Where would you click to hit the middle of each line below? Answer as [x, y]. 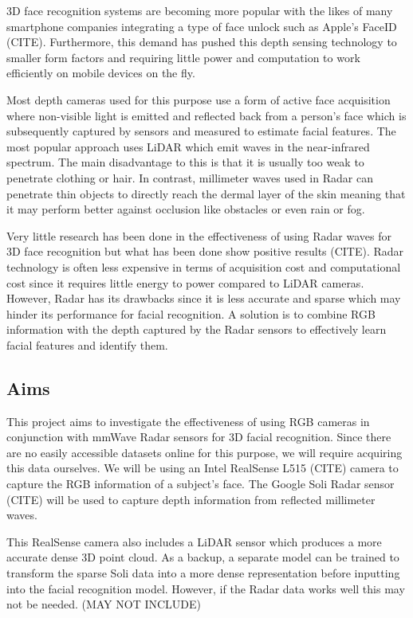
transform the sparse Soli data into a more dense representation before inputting [203, 573]
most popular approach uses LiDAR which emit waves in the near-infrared [188, 146]
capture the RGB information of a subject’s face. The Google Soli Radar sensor [201, 484]
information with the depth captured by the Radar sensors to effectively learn [197, 329]
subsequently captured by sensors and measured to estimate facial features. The [201, 131]
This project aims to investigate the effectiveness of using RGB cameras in [188, 421]
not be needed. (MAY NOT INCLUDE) [104, 604]
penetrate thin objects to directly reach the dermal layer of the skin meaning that [206, 193]
